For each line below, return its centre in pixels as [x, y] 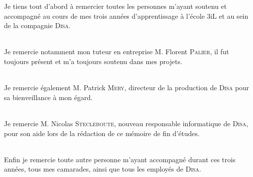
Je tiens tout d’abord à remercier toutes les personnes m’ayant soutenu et [115, 6]
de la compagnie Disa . [37, 25]
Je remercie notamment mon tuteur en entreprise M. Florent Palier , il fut [117, 52]
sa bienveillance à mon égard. [48, 97]
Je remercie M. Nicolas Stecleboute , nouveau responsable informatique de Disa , [126, 123]
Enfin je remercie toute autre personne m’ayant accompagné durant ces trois [120, 159]
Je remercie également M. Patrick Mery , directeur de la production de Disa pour [127, 88]
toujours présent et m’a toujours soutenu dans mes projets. [93, 61]
